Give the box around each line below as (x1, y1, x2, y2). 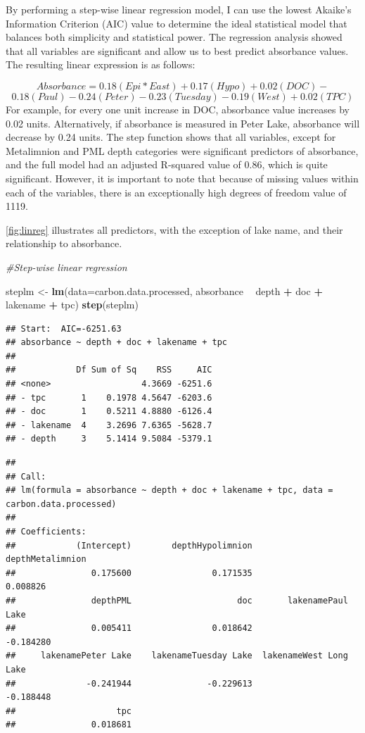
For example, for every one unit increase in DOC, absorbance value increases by (6, 101, 350, 116)
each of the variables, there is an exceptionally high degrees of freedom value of (6, 184, 347, 199)
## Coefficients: (6, 527, 87, 537)
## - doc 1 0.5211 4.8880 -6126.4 (6, 406, 212, 417)
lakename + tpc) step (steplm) (6, 297, 139, 312)
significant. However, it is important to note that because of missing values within (6, 170, 359, 185)
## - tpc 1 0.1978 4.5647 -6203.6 (6, 392, 212, 403)
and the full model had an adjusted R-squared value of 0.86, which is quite (6, 157, 328, 172)
